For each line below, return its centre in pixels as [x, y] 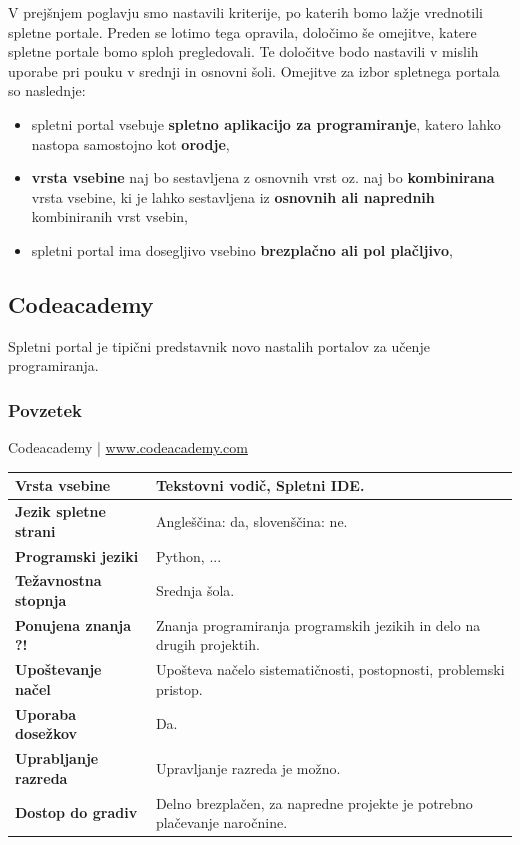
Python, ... [188, 555]
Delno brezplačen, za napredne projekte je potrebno [314, 802]
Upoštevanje [58, 669]
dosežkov [46, 733]
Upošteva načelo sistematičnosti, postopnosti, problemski [330, 669]
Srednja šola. [195, 590]
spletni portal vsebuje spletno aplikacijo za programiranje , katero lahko [266, 123]
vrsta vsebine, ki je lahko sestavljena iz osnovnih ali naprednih [233, 196]
